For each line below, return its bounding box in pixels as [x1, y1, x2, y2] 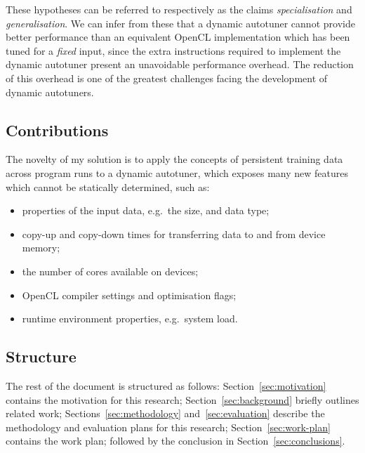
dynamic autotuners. [6, 84, 94, 99]
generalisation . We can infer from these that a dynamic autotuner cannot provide [6, 15, 355, 30]
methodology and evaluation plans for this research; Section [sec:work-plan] [6, 419, 331, 434]
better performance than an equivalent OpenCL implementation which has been [6, 29, 350, 44]
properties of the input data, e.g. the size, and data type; [22, 203, 270, 218]
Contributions [6, 119, 109, 140]
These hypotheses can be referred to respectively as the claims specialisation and [6, 2, 352, 16]
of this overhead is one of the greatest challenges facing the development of [6, 70, 328, 85]
